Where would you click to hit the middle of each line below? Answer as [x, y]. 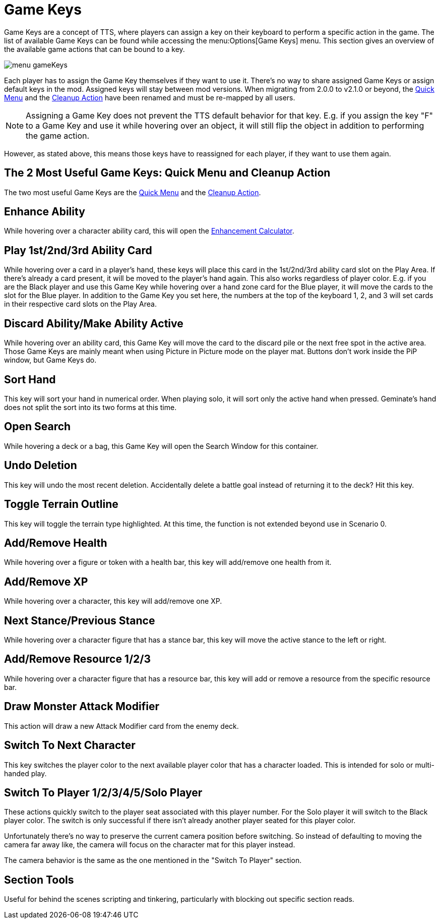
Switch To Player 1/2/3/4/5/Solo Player [103, 792]
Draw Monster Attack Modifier [82, 707]
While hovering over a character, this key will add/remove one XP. [113, 601]
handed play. [25, 773]
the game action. [58, 135]
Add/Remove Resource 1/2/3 [78, 659]
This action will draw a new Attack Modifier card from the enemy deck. [121, 726]
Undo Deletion [41, 466]
